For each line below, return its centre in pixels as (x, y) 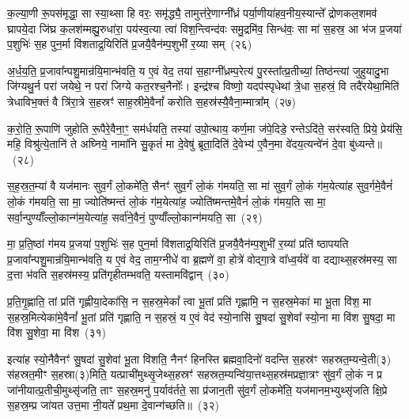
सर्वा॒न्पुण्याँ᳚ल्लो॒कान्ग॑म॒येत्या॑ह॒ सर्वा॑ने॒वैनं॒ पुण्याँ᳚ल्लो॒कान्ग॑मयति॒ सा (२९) (135, 217)
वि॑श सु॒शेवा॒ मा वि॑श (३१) (57, 332)
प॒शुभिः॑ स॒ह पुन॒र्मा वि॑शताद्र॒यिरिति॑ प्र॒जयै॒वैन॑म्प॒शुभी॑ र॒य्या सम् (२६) (130, 44)
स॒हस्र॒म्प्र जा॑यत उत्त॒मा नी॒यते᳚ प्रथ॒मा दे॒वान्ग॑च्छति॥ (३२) (113, 405)
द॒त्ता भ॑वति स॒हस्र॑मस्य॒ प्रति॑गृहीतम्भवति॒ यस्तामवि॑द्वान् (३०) (118, 274)
